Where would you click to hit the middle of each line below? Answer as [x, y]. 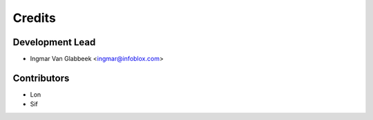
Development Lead [54, 42]
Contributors [41, 78]
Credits [35, 18]
